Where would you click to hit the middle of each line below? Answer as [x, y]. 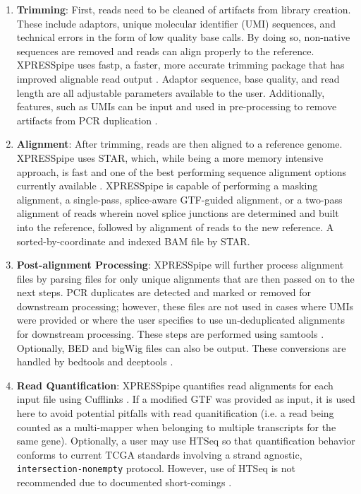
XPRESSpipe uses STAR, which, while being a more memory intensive [170, 157]
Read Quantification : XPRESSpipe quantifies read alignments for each [175, 385]
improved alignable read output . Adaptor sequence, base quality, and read [178, 78]
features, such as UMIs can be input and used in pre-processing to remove [177, 106]
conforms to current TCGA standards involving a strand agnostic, [159, 454]
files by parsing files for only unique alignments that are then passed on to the [185, 278]
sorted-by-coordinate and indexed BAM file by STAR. [133, 241]
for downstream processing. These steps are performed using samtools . [170, 334]
